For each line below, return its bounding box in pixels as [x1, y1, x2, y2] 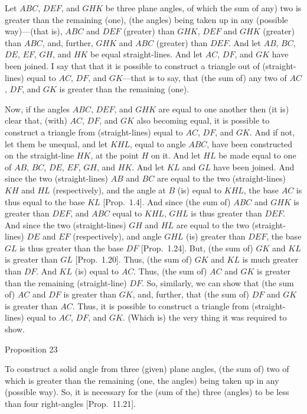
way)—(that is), [5, 25, 63, 37]
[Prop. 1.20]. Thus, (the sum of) [75, 253, 192, 266]
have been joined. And [213, 160, 295, 173]
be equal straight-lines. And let [90, 48, 203, 60]
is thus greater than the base [19, 241, 123, 254]
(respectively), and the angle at [53, 183, 166, 196]
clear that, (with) [5, 114, 67, 127]
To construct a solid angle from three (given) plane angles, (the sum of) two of [5, 363, 289, 375]
